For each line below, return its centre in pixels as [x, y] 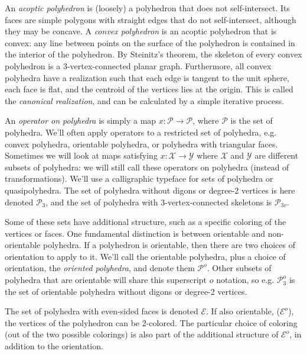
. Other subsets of [239, 268]
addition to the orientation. [54, 346]
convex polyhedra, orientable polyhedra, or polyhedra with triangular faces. [141, 144]
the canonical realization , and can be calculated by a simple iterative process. [145, 100]
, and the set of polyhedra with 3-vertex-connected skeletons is [159, 202]
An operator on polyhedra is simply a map [81, 120]
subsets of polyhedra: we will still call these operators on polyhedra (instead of [147, 167]
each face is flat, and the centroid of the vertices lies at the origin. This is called [149, 89]
